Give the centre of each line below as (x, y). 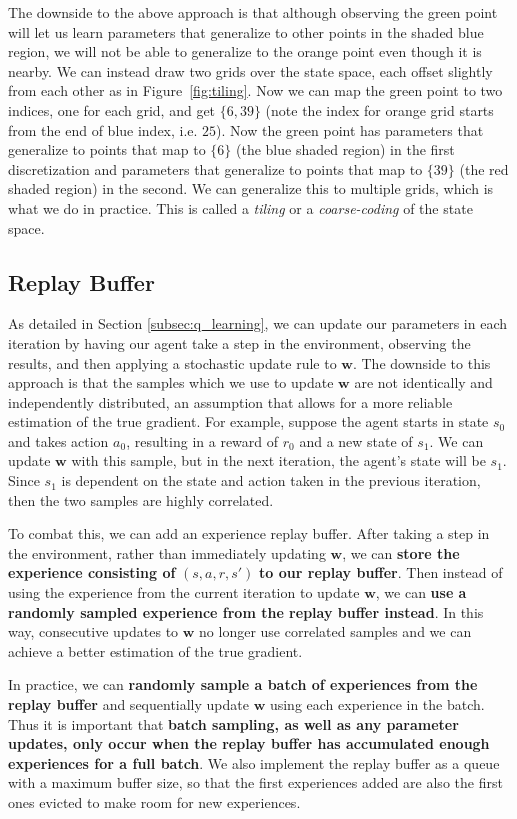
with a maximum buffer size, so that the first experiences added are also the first (255, 782)
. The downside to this (421, 362)
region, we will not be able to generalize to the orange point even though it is (245, 51)
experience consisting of (92, 572)
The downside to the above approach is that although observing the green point (253, 12)
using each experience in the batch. (377, 704)
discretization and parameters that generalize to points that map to (215, 168)
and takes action (58, 440)
